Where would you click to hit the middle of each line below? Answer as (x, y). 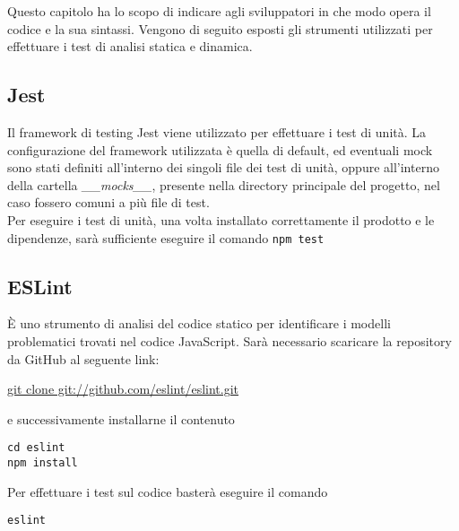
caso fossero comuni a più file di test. (108, 202)
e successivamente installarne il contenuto (121, 418)
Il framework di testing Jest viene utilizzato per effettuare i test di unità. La (217, 131)
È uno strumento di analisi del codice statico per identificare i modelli (199, 323)
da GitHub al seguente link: (83, 358)
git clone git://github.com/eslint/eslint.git (123, 389)
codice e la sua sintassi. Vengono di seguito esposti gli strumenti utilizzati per (220, 28)
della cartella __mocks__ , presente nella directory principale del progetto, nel (224, 184)
